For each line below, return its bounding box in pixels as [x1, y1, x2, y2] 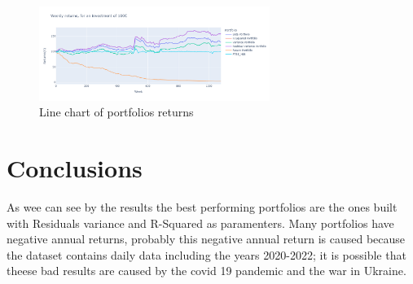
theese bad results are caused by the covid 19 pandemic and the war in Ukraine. [7, 262, 406, 279]
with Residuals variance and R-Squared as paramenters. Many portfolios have [7, 214, 394, 231]
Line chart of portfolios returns [39, 103, 194, 120]
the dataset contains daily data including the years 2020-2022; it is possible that [7, 246, 406, 263]
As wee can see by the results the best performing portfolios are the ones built [7, 199, 398, 216]
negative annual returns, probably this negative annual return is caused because [7, 230, 406, 247]
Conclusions [7, 151, 143, 185]
